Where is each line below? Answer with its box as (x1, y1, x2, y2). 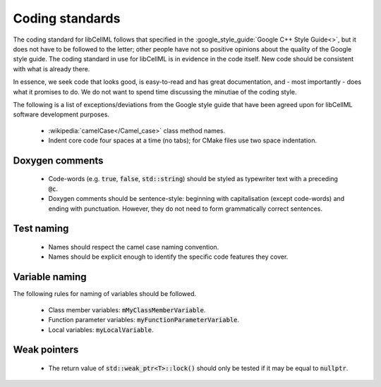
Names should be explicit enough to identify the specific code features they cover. (48, 252, 289, 261)
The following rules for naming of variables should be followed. (13, 290, 197, 298)
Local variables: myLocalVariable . (48, 325, 154, 334)
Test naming (13, 223, 69, 235)
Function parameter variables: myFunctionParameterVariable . (48, 316, 240, 324)
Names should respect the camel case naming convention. (48, 243, 219, 252)
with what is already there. (13, 64, 90, 73)
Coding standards (13, 11, 121, 26)
